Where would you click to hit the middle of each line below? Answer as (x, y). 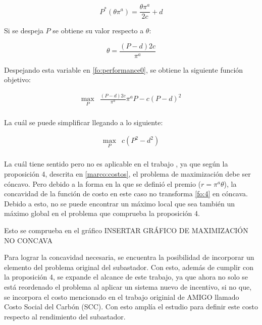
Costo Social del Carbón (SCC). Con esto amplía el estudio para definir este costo (131, 307)
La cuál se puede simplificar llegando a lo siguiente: (84, 122)
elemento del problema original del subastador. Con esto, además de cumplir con (129, 267)
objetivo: (17, 79)
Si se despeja (24, 31)
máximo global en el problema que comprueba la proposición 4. (102, 213)
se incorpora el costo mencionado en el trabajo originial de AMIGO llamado (122, 296)
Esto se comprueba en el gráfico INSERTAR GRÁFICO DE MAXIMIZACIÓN (126, 230)
